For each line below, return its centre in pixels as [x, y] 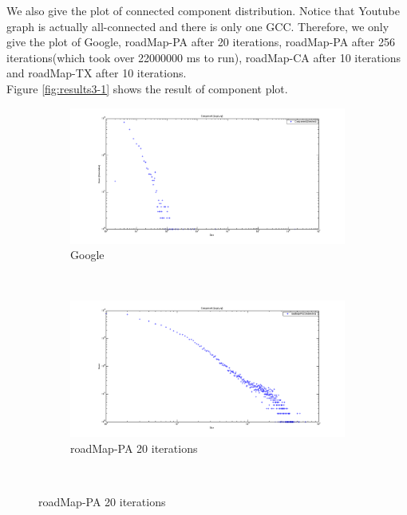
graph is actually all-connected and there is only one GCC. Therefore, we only [198, 26]
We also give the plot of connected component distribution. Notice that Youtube [203, 10]
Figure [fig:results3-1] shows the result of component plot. [147, 88]
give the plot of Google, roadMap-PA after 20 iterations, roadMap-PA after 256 [201, 42]
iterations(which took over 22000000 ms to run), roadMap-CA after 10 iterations [203, 57]
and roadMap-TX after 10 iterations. [97, 73]
